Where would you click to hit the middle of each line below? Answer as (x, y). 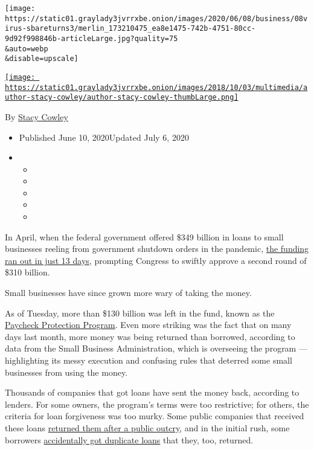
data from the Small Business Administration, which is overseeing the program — (156, 348)
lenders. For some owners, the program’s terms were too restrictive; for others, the (157, 404)
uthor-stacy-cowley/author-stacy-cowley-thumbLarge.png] (122, 98)
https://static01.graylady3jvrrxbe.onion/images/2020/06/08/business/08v (156, 18)
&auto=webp (27, 49)
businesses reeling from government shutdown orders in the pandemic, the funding (157, 249)
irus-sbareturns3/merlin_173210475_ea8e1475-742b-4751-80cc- (130, 29)
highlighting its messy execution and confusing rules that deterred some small (149, 360)
